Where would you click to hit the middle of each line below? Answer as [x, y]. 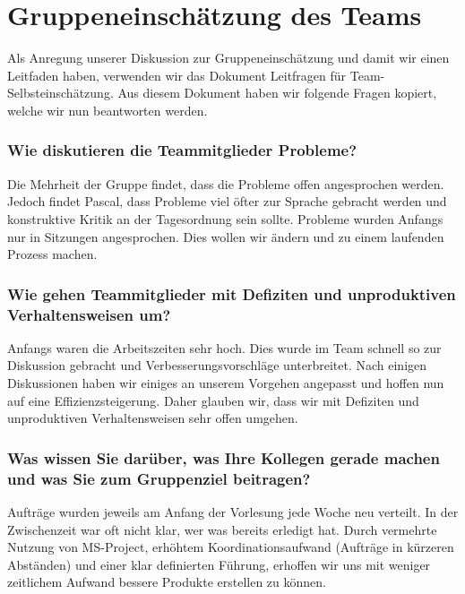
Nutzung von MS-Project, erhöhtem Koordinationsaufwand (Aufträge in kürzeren [231, 547]
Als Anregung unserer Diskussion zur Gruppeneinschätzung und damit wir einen [228, 58]
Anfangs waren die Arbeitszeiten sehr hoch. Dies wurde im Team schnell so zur [224, 347]
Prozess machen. [52, 254]
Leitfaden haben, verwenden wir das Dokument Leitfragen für [177, 75]
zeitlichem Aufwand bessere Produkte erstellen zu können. [167, 582]
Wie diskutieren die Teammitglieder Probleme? [182, 150]
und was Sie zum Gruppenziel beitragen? [159, 478]
